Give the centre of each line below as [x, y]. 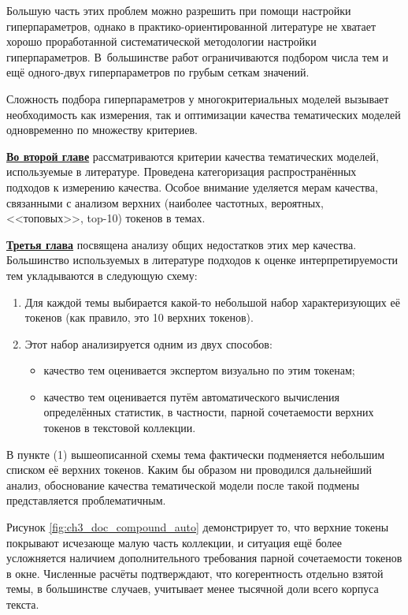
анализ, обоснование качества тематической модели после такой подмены [183, 485]
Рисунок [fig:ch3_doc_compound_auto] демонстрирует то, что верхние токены [198, 527]
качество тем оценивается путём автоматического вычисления [192, 396]
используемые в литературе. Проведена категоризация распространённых [182, 171]
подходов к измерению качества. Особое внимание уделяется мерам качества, [192, 186]
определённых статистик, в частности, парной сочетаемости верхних [209, 412]
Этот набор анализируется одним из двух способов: [148, 343]
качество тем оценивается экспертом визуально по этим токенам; [199, 370]
